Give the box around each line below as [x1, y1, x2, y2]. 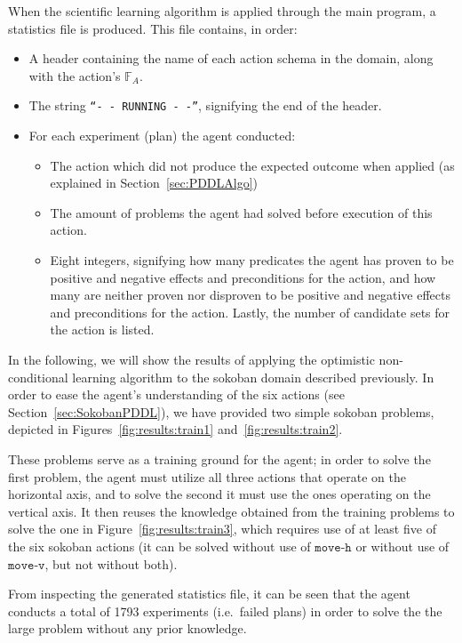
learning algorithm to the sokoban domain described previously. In [72, 367, 434, 386]
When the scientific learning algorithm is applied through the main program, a [8, 2, 436, 20]
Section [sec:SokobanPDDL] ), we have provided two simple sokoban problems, [8, 402, 434, 421]
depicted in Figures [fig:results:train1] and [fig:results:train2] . [8, 420, 343, 438]
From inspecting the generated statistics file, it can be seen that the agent [8, 584, 410, 603]
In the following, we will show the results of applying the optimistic [8, 350, 375, 368]
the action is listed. [50, 320, 155, 339]
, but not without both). [44, 554, 178, 573]
